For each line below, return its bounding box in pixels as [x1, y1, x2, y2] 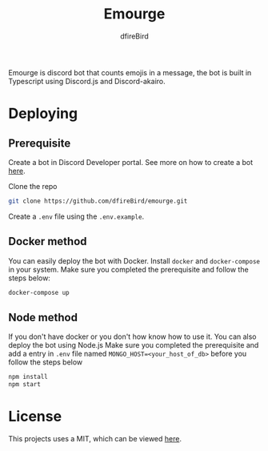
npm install [8, 373, 48, 381]
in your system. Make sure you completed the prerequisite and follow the [8, 264, 250, 274]
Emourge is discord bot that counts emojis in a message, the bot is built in [8, 67, 252, 77]
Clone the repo [8, 181, 58, 191]
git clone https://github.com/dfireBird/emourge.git [8, 197, 188, 205]
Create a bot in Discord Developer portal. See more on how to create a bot [8, 157, 254, 167]
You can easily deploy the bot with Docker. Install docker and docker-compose [8, 256, 260, 265]
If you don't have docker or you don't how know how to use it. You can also [8, 332, 258, 341]
